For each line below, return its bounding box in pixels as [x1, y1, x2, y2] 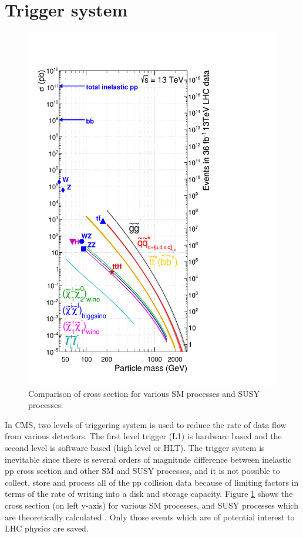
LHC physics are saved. [5, 522, 89, 534]
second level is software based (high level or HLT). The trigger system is [5, 442, 265, 454]
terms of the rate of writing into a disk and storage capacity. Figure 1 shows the [5, 487, 293, 500]
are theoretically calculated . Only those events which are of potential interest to [5, 510, 295, 523]
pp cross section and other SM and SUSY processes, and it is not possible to [5, 465, 280, 477]
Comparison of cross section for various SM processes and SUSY [28, 387, 260, 399]
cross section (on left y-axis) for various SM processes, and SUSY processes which [5, 499, 298, 511]
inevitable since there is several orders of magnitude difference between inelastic [5, 453, 292, 465]
